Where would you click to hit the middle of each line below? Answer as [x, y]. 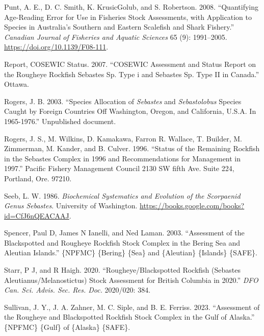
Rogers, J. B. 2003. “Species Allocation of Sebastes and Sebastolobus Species [123, 101]
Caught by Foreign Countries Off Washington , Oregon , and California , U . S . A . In [130, 111]
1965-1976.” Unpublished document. [60, 121]
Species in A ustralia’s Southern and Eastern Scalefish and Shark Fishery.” [119, 27]
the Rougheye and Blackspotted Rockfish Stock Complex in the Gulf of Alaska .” [129, 317]
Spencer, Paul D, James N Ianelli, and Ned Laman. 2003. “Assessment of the [124, 233]
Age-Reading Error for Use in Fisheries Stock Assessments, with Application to [128, 17]
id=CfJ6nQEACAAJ [37, 215]
